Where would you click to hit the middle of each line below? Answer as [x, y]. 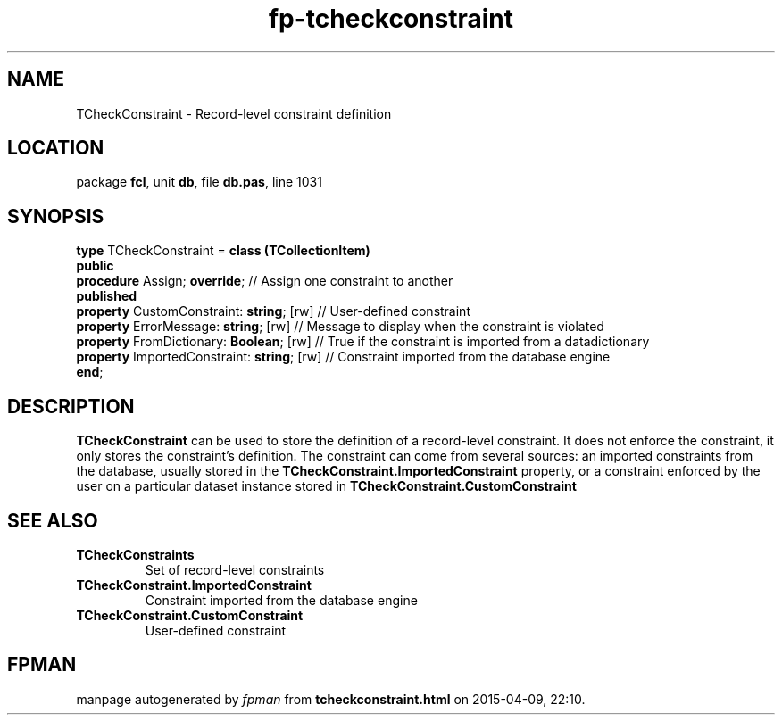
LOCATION [56, 148]
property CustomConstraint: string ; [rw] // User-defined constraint [273, 311]
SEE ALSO [53, 520]
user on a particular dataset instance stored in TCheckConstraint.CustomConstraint [326, 486]
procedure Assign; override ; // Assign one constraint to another [265, 281]
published [107, 296]
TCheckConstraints [135, 554]
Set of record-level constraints [235, 569]
